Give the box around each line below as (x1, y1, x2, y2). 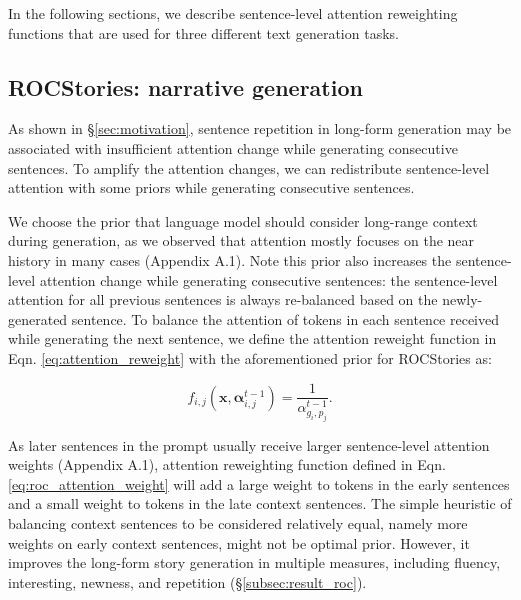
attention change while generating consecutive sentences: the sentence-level (39, 269, 498, 290)
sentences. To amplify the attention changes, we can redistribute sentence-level (8, 157, 490, 178)
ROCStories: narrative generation (8, 71, 363, 102)
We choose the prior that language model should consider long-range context (8, 210, 478, 231)
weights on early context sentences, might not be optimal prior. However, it (8, 532, 470, 553)
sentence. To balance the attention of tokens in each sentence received (71, 308, 500, 329)
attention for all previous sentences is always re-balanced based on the (8, 289, 438, 310)
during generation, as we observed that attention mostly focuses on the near (8, 230, 475, 251)
